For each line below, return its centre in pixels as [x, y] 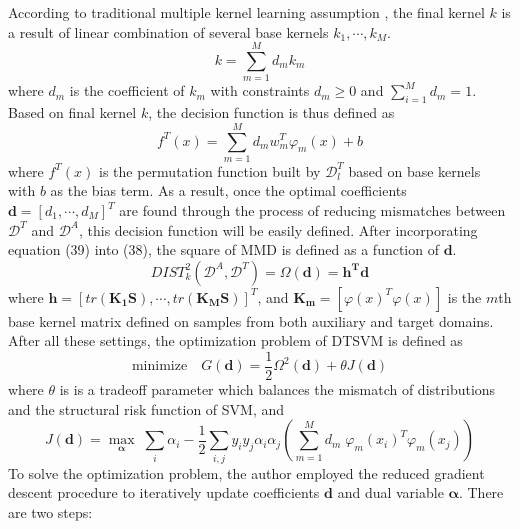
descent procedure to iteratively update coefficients [164, 492]
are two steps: [50, 511]
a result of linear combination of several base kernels [168, 31]
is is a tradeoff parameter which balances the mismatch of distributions [277, 389]
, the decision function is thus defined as [271, 112]
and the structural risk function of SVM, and [146, 408]
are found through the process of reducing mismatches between [312, 210]
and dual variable [390, 492]
